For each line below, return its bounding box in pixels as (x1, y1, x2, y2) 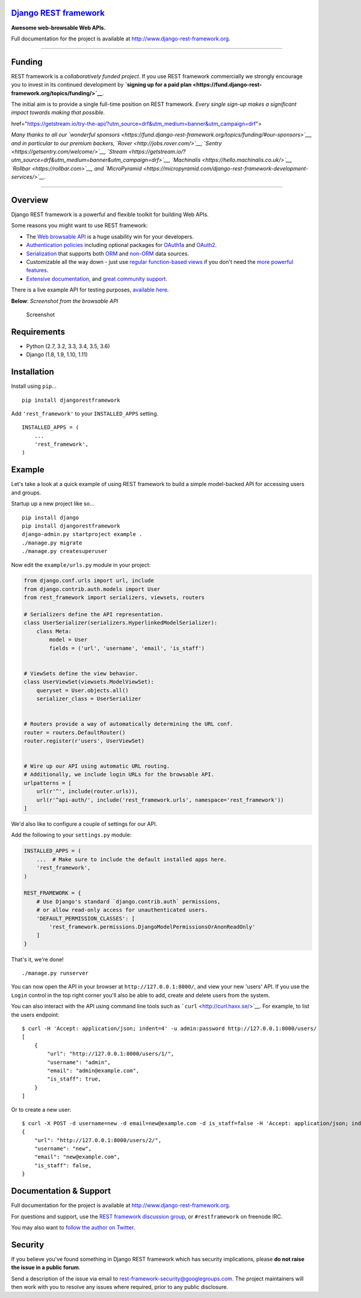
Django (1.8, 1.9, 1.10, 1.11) (26, 351, 88, 358)
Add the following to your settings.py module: (11, 831, 132, 838)
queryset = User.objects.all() (36, 687, 129, 694)
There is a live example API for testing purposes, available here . (11, 286, 169, 293)
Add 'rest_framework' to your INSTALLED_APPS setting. (11, 410, 159, 417)
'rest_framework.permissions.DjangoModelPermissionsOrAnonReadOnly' (49, 923, 256, 930)
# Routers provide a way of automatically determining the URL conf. (23, 720, 233, 728)
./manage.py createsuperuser (22, 548, 108, 555)
